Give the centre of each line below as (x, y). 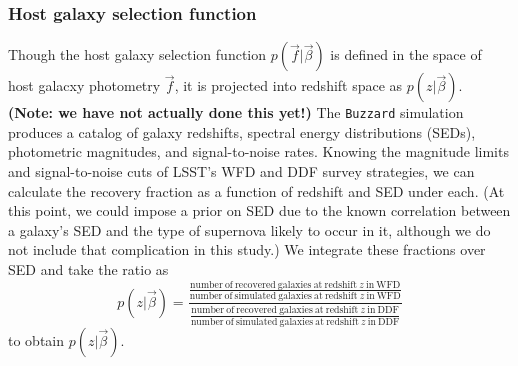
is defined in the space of (406, 54)
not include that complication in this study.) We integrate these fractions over (247, 249)
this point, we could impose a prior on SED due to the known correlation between (259, 210)
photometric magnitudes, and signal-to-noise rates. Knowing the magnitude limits (258, 151)
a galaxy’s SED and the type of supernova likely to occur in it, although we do (249, 229)
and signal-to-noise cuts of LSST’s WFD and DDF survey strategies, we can (241, 171)
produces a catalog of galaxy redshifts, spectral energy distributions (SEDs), (242, 131)
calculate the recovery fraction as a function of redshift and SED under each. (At (256, 190)
